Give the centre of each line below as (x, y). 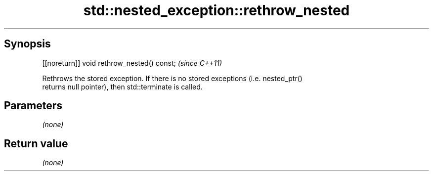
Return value (36, 143)
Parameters (33, 106)
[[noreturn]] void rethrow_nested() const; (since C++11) (132, 63)
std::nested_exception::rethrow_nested (216, 10)
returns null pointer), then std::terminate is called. (122, 87)
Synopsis (27, 44)
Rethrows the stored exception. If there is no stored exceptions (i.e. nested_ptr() (172, 78)
